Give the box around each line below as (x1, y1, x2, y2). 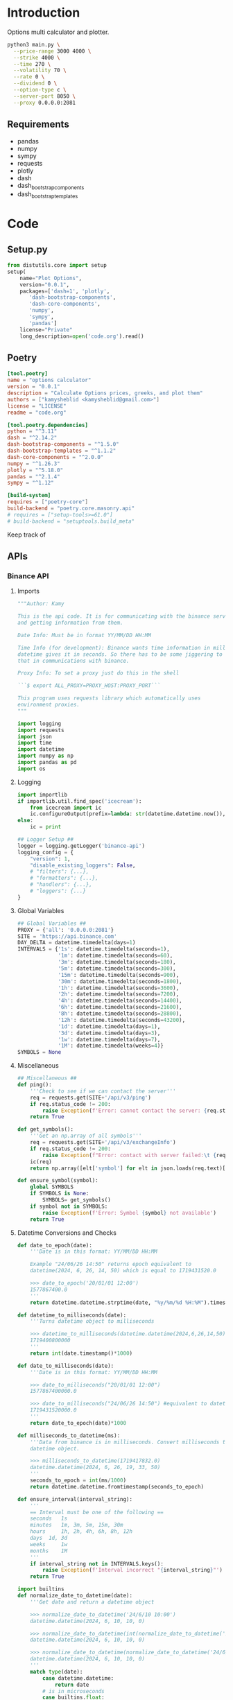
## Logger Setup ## (17, 836, 74, 843)
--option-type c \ (13, 87, 67, 94)
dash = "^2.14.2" (7, 435, 58, 442)
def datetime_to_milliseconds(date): (17, 1312, 127, 1319)
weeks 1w (30, 1541, 68, 1547)
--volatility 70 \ (13, 67, 67, 74)
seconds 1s (30, 1515, 68, 1523)
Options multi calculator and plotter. (7, 28, 110, 36)
